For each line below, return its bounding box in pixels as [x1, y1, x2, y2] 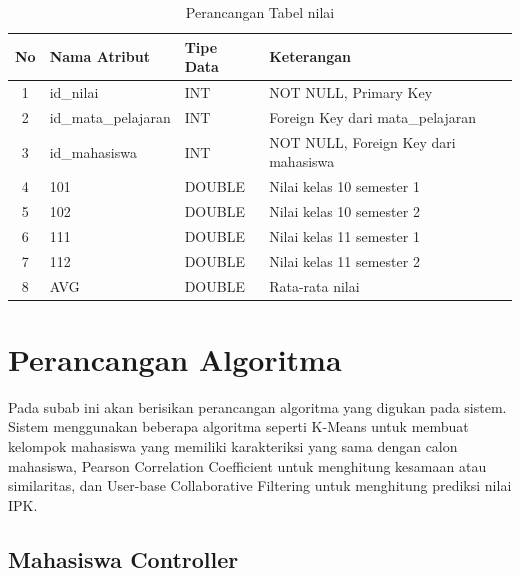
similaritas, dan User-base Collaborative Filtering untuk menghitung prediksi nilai [8, 475, 512, 496]
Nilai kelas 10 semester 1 [269, 176, 420, 197]
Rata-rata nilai [269, 275, 360, 296]
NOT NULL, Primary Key [269, 82, 433, 103]
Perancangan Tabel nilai [185, 2, 335, 22]
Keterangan [269, 46, 352, 67]
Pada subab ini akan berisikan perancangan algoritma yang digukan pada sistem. [8, 396, 507, 417]
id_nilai [49, 82, 99, 103]
